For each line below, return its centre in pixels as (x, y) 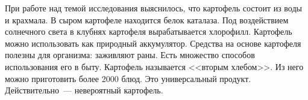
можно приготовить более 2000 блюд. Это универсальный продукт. (128, 78)
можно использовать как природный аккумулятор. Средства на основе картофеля (153, 43)
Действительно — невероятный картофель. (84, 90)
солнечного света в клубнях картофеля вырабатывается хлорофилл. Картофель (149, 31)
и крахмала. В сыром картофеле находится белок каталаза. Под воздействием (147, 19)
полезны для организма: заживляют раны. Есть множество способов (130, 55)
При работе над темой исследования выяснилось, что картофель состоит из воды (153, 8)
